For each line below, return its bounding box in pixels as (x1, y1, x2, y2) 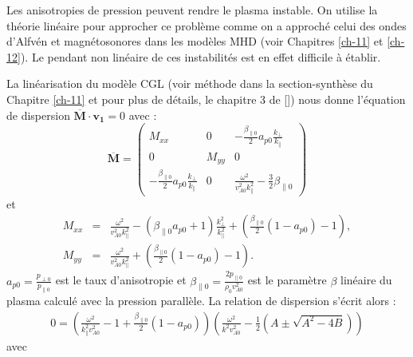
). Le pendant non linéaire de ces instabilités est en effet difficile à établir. (20, 48, 381, 65)
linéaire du (340, 272, 392, 288)
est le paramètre (247, 272, 327, 288)
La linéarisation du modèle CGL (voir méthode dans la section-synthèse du (6, 75, 373, 92)
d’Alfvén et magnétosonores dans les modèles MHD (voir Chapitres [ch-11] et (6, 33, 383, 50)
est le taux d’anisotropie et (55, 272, 187, 288)
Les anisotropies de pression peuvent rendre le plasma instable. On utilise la (6, 2, 378, 18)
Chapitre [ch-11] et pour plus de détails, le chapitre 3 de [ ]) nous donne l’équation (6, 90, 406, 107)
